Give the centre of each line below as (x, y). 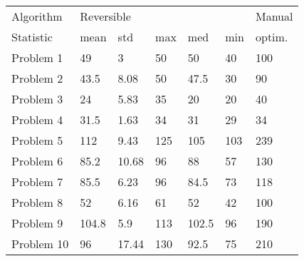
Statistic (32, 37)
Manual (274, 16)
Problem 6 (37, 161)
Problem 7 (37, 181)
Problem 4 (37, 119)
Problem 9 (37, 223)
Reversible (105, 16)
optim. (272, 37)
